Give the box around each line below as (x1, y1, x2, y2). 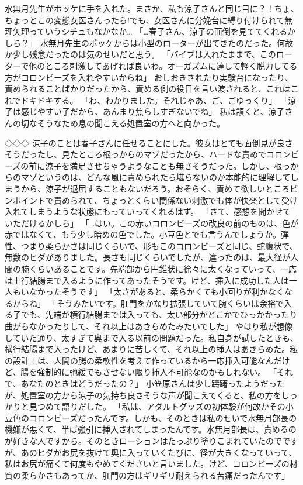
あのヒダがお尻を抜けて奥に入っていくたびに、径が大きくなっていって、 (20, 446, 297, 458)
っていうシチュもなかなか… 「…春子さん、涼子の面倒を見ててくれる (29, 25, 288, 37)
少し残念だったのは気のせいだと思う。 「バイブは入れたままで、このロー (12, 48, 292, 60)
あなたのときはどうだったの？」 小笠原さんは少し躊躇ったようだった (20, 377, 285, 389)
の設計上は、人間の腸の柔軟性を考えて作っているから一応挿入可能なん (5, 354, 274, 366)
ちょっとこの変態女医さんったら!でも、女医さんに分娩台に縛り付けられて (5, 13, 285, 26)
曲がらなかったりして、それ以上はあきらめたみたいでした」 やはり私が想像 (5, 320, 293, 332)
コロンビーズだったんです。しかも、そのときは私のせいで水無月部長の (29, 411, 297, 424)
